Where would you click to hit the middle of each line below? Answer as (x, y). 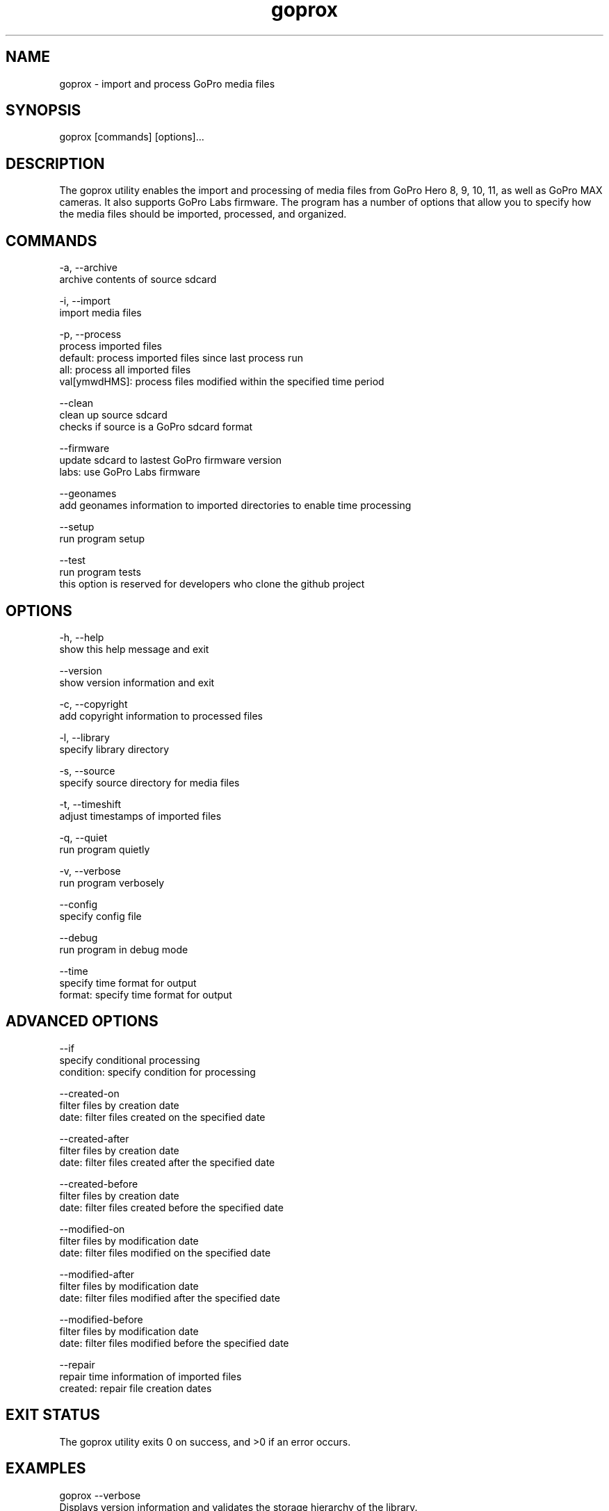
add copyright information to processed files (161, 716)
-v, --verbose (90, 871)
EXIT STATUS (53, 1415)
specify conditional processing (130, 1060)
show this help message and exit (134, 649)
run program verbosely (112, 882)
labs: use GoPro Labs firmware (130, 472)
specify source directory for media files (149, 782)
